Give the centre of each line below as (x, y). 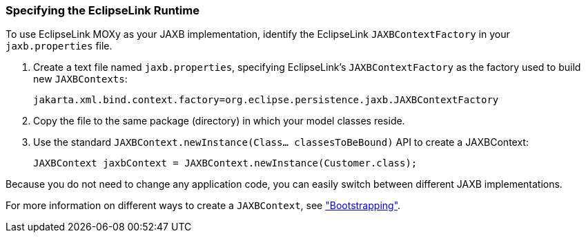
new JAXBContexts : (80, 79)
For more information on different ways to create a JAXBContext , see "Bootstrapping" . (203, 206)
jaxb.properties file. (59, 46)
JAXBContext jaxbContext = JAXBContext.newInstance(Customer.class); (225, 163)
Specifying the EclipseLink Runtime (102, 10)
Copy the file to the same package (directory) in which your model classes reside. (219, 121)
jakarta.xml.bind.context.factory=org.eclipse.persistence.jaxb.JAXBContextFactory (266, 100)
